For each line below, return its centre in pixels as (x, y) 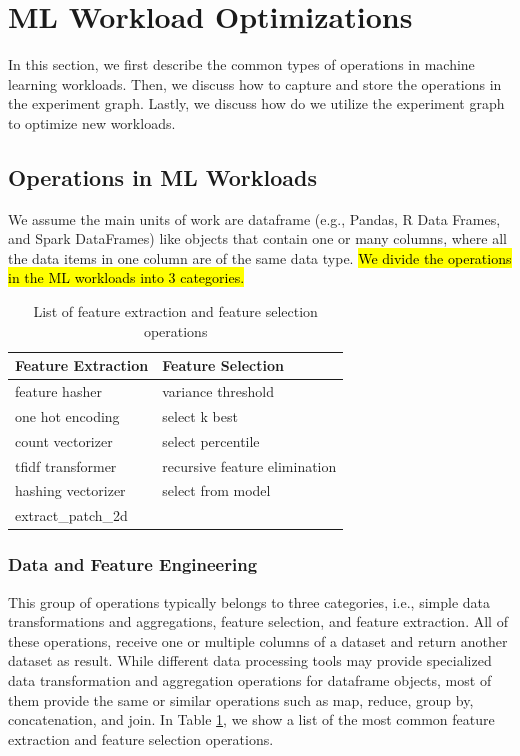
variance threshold (218, 391)
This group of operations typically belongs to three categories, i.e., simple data (249, 601)
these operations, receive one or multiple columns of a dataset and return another (258, 640)
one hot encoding (67, 415)
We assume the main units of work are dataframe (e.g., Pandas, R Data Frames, (254, 218)
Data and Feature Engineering (133, 564)
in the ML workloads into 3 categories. (126, 277)
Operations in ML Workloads (163, 176)
